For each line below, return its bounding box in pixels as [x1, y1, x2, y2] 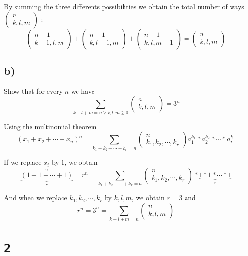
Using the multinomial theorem [4, 121, 97, 131]
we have [71, 85, 94, 96]
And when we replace [4, 192, 67, 203]
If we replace [4, 157, 42, 167]
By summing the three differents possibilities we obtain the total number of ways [4, 1, 244, 11]
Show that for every [4, 85, 63, 96]
